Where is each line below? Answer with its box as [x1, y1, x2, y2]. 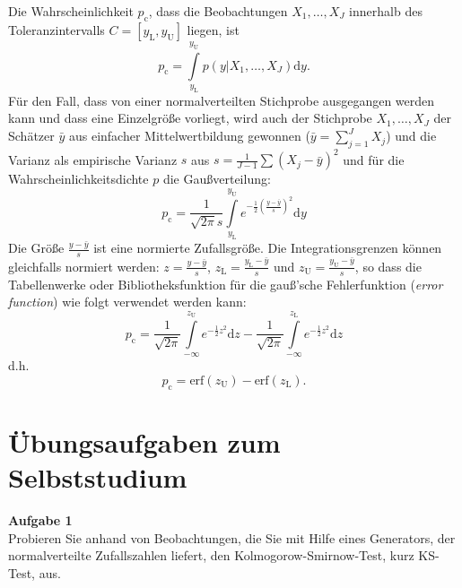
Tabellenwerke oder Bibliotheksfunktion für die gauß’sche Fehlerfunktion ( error [8, 274, 443, 293]
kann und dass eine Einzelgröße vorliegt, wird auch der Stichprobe [8, 108, 372, 127]
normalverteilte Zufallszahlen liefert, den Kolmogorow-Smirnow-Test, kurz [8, 546, 414, 565]
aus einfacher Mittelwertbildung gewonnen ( [68, 126, 310, 145]
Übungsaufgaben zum [8, 423, 281, 460]
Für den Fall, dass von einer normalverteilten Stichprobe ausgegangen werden [8, 91, 435, 109]
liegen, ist [187, 20, 240, 39]
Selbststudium [8, 459, 187, 496]
